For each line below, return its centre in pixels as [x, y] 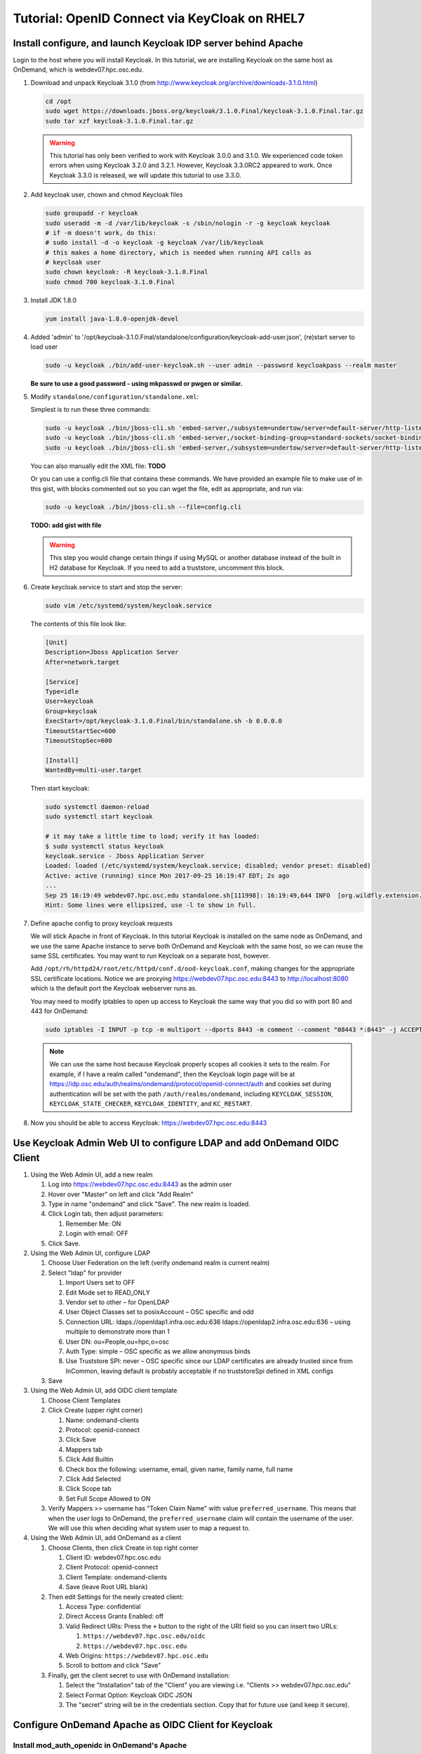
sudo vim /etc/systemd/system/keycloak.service [128, 606]
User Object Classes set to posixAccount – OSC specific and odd [160, 1312]
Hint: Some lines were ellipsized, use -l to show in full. [151, 905]
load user [44, 347]
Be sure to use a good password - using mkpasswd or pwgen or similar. [136, 384]
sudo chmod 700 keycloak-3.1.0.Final [110, 282]
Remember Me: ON [93, 1224]
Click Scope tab [88, 1489]
